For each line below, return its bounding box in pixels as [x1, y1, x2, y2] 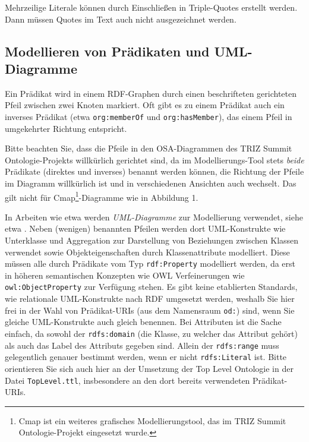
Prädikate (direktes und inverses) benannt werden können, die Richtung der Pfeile [5, 165, 304, 178]
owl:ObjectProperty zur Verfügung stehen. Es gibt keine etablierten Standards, [5, 280, 298, 293]
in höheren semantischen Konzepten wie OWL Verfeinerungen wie [5, 269, 245, 281]
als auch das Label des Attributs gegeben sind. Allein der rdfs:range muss [5, 339, 279, 351]
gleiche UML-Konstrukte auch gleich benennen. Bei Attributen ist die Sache [5, 315, 282, 328]
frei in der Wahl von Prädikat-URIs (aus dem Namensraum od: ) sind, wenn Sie [5, 304, 295, 316]
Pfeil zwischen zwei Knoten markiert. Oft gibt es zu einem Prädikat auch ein [5, 99, 285, 111]
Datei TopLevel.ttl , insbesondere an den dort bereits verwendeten [5, 374, 250, 386]
